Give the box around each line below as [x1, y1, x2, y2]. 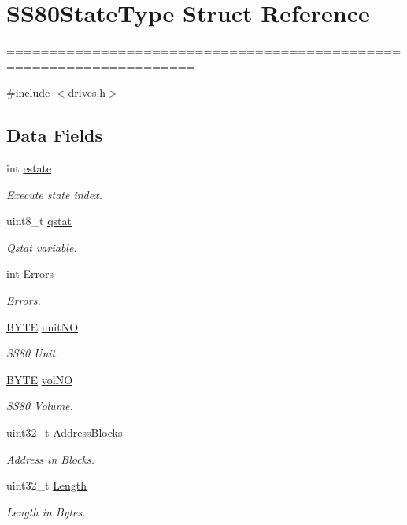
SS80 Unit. [6, 345, 59, 361]
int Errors [6, 265, 54, 282]
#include [6, 84, 50, 101]
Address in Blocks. [6, 450, 95, 467]
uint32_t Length [6, 477, 87, 494]
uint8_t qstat [6, 213, 72, 229]
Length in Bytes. [6, 503, 86, 519]
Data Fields [6, 123, 103, 147]
